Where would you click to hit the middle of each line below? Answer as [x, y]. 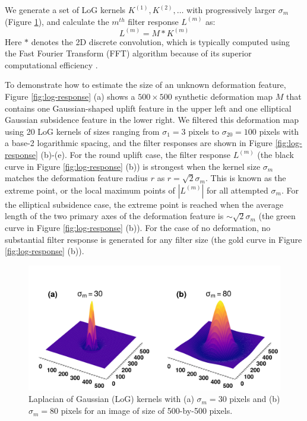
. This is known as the [246, 178]
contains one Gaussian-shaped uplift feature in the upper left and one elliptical [148, 108]
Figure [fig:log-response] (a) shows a [70, 96]
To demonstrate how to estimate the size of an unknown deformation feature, [145, 85]
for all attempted [237, 190]
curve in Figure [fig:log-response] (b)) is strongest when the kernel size [133, 166]
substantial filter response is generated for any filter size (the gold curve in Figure [153, 239]
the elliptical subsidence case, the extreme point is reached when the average [144, 204]
